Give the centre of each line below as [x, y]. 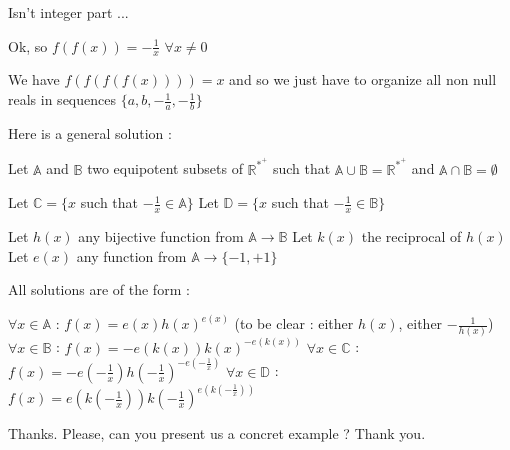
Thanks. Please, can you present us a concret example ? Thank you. [217, 433]
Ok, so [28, 45]
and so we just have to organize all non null [363, 79]
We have [34, 79]
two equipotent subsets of [165, 168]
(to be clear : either [294, 323]
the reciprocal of [411, 235]
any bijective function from [161, 235]
